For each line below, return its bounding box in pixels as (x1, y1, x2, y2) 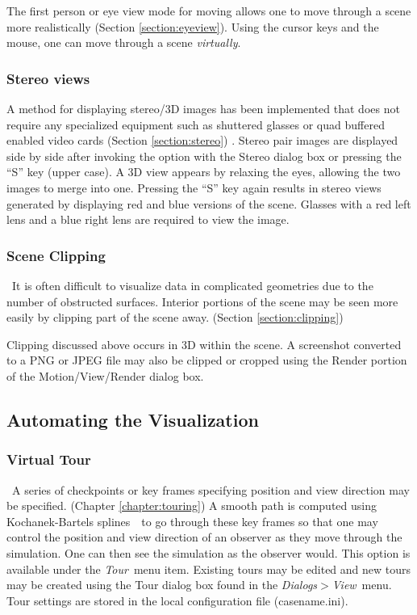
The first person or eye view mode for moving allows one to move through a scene (6, 2, 411, 19)
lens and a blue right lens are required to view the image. (6, 211, 290, 228)
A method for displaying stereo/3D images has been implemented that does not (6, 100, 400, 116)
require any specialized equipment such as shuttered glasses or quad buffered (6, 116, 385, 133)
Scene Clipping (6, 245, 106, 265)
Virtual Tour (6, 449, 91, 470)
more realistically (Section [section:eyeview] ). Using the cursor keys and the (6, 18, 379, 35)
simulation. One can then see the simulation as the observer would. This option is (6, 544, 411, 561)
